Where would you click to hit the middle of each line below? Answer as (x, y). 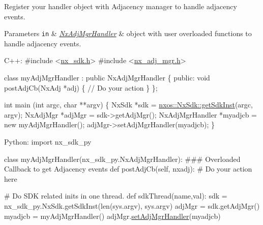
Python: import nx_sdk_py (48, 142)
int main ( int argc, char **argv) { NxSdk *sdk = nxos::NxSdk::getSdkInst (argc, (128, 105)
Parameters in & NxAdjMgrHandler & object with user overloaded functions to (128, 33)
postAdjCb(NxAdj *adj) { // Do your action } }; (81, 87)
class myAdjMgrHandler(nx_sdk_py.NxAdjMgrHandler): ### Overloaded (122, 159)
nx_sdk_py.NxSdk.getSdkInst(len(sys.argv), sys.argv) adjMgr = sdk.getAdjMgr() (132, 205)
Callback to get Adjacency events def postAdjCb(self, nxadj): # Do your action (128, 169)
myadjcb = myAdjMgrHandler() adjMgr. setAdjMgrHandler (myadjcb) (112, 216)
